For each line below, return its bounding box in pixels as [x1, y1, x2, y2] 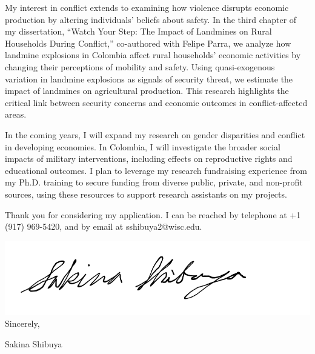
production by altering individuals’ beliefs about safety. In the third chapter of [5, 13, 297, 25]
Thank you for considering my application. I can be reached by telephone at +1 [5, 208, 301, 221]
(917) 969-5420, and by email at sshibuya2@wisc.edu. [5, 220, 202, 233]
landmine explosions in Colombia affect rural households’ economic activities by [5, 48, 301, 61]
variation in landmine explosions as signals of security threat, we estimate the [5, 72, 293, 85]
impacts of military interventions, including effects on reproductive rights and [5, 152, 293, 165]
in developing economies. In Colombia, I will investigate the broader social [5, 140, 280, 153]
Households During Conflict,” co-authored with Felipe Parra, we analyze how [5, 36, 291, 49]
